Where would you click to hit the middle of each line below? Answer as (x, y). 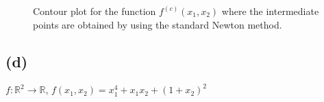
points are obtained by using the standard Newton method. (158, 24)
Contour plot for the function (95, 11)
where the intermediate (270, 11)
